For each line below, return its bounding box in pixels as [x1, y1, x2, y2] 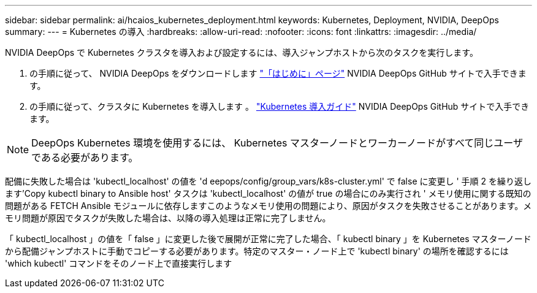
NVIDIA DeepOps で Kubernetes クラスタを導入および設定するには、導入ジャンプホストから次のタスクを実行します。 [5, 47, 478, 58]
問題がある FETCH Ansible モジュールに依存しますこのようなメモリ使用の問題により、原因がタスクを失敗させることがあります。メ [5, 200, 532, 211]
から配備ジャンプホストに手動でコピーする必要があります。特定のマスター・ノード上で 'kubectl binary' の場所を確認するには [5, 246, 509, 256]
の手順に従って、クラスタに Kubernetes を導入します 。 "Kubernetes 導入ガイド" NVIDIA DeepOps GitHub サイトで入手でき [29, 101, 530, 112]
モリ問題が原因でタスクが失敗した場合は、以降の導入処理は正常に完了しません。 [5, 213, 331, 223]
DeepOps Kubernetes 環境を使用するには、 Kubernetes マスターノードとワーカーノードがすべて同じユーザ [31, 137, 523, 149]
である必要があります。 [31, 151, 139, 164]
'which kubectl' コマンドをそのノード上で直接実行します [5, 258, 232, 268]
